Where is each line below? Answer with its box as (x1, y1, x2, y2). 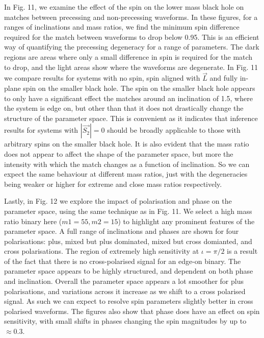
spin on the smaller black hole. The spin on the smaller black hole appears (23, 82, 255, 93)
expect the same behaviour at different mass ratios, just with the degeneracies (4, 168, 248, 179)
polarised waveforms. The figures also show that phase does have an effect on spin (4, 305, 260, 316)
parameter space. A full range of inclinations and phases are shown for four (4, 226, 239, 236)
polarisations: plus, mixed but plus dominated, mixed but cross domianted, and (4, 235, 252, 246)
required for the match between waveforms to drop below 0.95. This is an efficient (4, 31, 259, 42)
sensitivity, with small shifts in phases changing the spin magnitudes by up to (4, 316, 247, 326)
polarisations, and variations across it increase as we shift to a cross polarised (4, 285, 246, 296)
